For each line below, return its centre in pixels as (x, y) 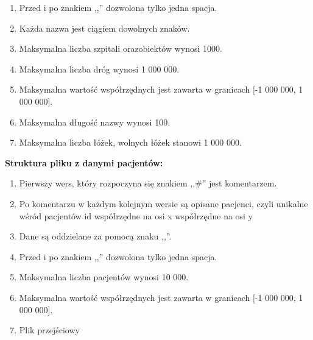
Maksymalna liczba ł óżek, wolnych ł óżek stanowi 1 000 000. (130, 142)
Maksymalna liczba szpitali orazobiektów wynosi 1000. (121, 48)
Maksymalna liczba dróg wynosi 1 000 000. (99, 69)
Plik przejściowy (49, 330)
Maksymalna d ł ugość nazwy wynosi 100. (95, 122)
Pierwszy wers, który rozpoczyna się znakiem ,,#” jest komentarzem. (148, 183)
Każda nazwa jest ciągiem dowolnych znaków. (104, 28)
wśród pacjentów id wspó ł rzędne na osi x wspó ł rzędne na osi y (136, 215)
